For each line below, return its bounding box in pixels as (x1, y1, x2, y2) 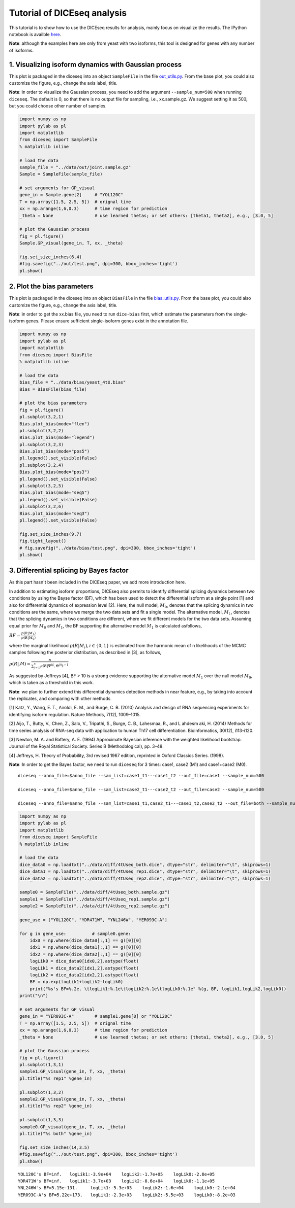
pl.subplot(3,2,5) (19, 483, 64, 489)
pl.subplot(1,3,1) (19, 1062, 64, 1068)
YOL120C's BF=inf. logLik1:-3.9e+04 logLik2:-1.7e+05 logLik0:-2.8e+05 (18, 1171, 215, 1177)
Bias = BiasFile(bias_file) (19, 386, 87, 392)
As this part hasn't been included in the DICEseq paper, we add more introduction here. (9, 579, 186, 585)
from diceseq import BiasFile (19, 352, 92, 357)
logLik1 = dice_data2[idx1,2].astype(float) (29, 965, 139, 971)
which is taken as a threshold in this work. (9, 680, 94, 686)
